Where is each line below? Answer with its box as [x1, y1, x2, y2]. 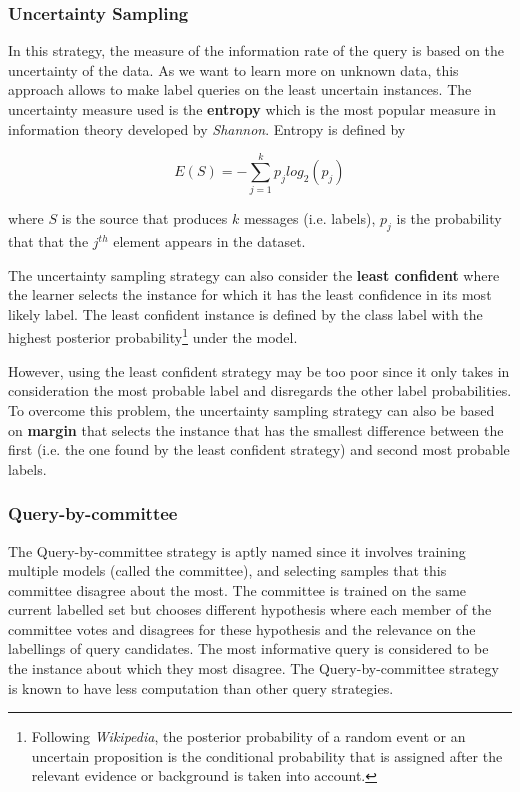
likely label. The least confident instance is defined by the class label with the [8, 303, 483, 324]
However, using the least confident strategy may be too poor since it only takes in [8, 360, 510, 381]
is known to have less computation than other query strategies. [8, 677, 394, 698]
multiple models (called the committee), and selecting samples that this [8, 560, 447, 581]
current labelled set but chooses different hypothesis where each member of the [8, 599, 492, 620]
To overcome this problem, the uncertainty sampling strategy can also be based [8, 399, 495, 420]
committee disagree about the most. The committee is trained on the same [8, 579, 467, 600]
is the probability [396, 208, 502, 229]
